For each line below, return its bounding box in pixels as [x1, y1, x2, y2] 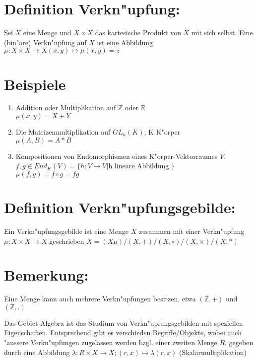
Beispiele [4, 73, 66, 94]
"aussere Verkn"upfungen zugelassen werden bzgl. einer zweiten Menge [4, 337, 217, 348]
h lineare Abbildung [108, 160, 169, 171]
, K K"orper [144, 127, 181, 137]
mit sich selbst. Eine [191, 27, 253, 38]
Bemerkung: [4, 265, 89, 285]
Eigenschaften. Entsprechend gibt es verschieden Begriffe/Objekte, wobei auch [4, 327, 242, 338]
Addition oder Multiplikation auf [15, 102, 116, 113]
